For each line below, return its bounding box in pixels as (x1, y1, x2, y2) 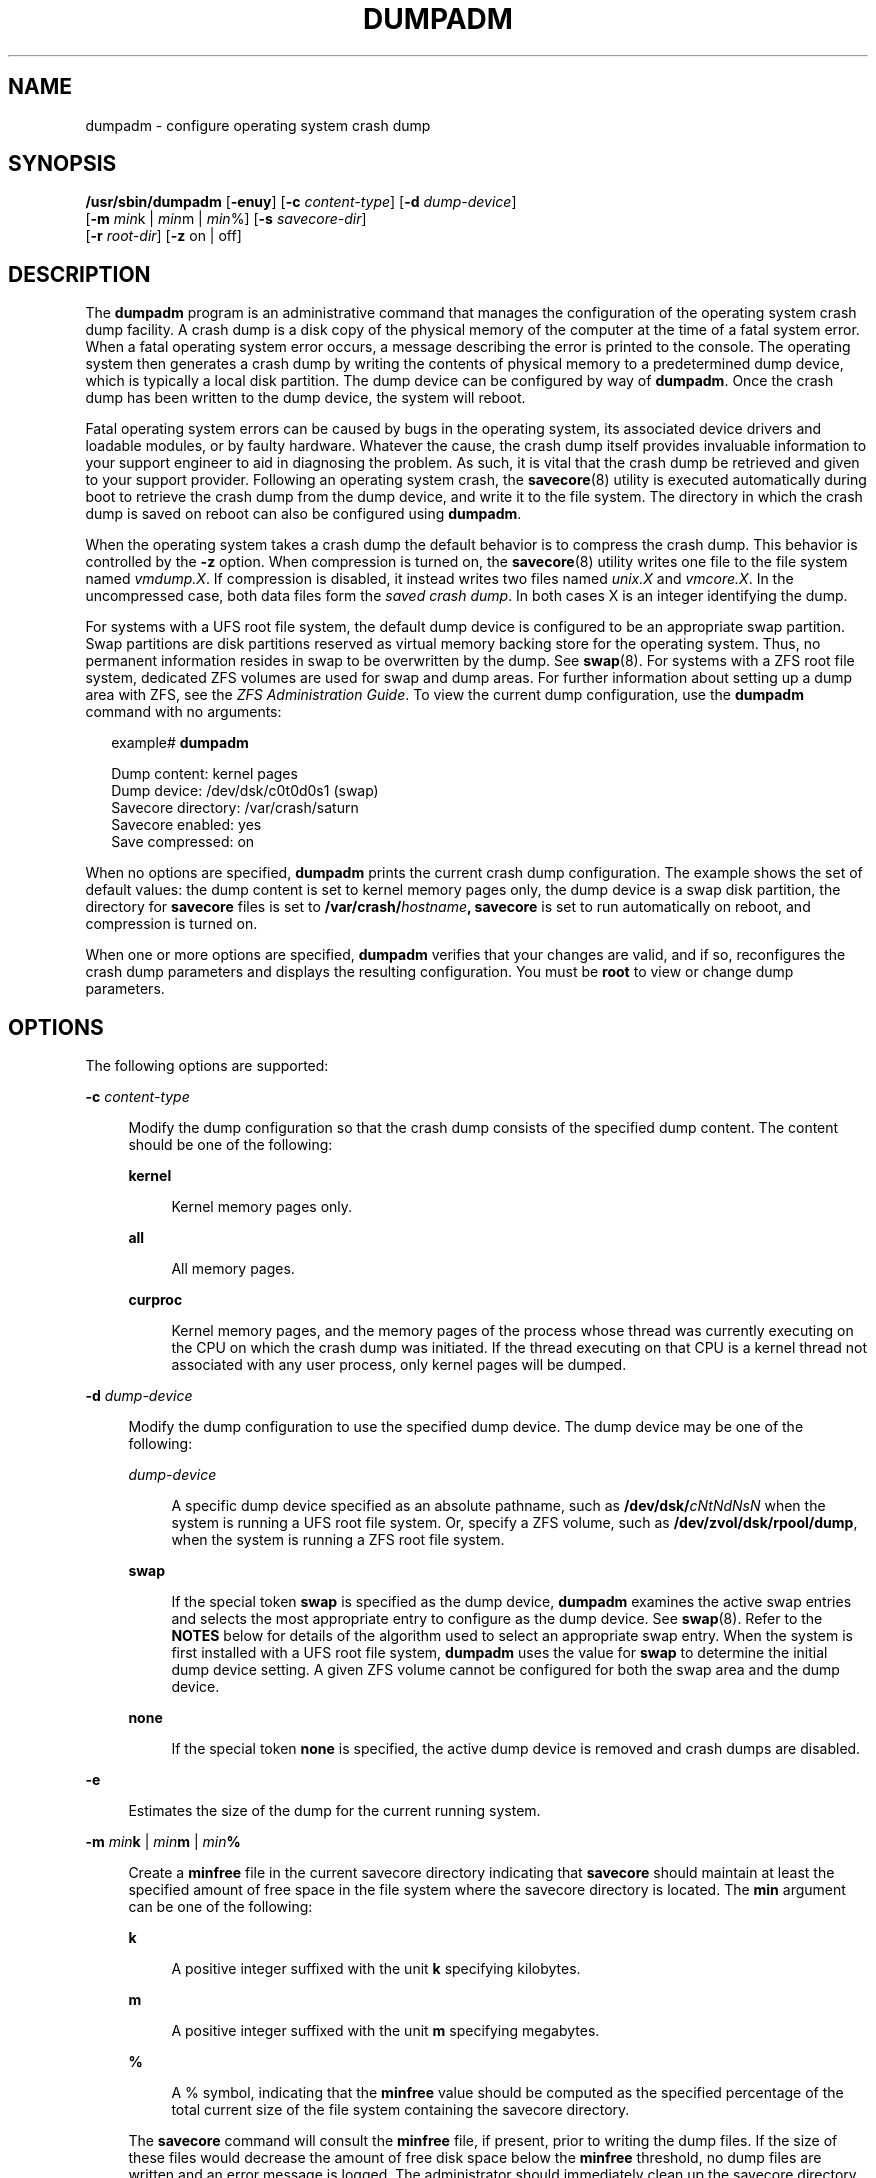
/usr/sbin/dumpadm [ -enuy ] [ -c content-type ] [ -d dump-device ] (85, 193, 517, 211)
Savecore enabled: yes (111, 816, 262, 834)
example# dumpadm (111, 734, 249, 752)
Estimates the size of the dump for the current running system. (128, 1802, 541, 1820)
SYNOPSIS (8, 151, 117, 177)
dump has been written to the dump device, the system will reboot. (85, 389, 526, 407)
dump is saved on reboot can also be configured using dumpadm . (85, 505, 522, 523)
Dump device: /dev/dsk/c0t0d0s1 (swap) (111, 782, 379, 800)
